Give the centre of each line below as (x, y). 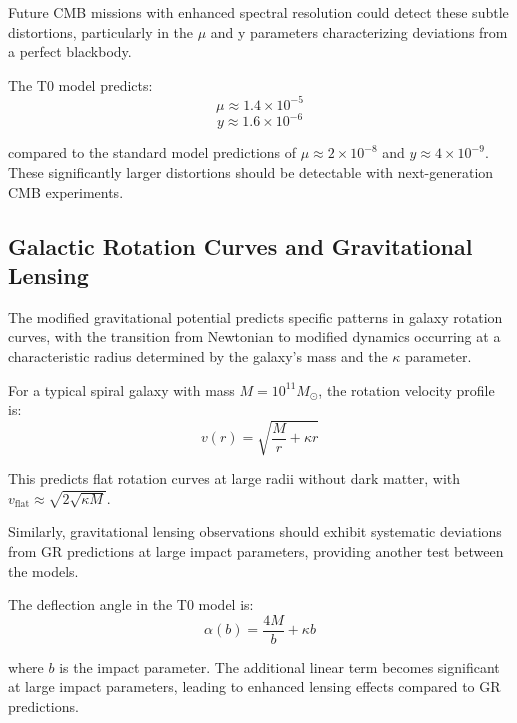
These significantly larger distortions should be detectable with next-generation (251, 171)
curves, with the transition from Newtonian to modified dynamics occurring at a (254, 336)
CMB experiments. (66, 191)
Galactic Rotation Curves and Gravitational (240, 245)
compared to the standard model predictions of (152, 152)
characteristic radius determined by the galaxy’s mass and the (198, 355)
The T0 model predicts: (80, 84)
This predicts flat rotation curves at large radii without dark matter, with (234, 478)
